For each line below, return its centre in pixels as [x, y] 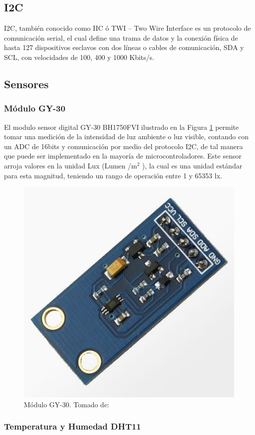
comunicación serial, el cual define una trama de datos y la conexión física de [121, 37]
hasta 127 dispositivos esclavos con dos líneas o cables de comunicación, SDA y [124, 47]
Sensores [27, 83]
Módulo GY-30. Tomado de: [67, 404]
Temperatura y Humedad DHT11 [73, 426]
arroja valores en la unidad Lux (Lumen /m [71, 165]
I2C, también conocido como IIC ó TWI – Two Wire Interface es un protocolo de [127, 28]
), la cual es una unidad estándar [192, 165]
